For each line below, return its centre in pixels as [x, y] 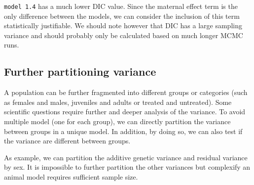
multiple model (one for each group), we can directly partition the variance [117, 121]
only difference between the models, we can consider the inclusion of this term [122, 16]
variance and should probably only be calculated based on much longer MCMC [124, 35]
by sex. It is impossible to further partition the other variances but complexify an [127, 167]
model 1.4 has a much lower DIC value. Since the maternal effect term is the [121, 6]
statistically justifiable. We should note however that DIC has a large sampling [123, 25]
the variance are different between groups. [67, 141]
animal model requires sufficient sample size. [71, 176]
